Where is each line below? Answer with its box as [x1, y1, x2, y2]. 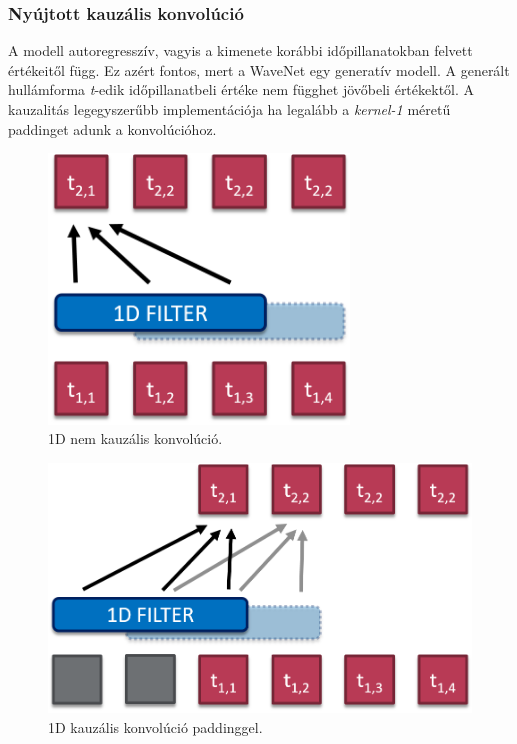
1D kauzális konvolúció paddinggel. [48, 717, 263, 738]
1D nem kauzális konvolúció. [48, 428, 223, 449]
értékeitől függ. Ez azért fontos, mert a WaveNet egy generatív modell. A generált [8, 59, 510, 80]
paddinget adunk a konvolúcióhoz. [8, 118, 217, 139]
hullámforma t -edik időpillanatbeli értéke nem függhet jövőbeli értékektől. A [8, 79, 475, 100]
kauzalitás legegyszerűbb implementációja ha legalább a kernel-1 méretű [8, 99, 451, 119]
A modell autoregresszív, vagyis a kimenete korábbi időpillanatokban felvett [8, 40, 473, 61]
